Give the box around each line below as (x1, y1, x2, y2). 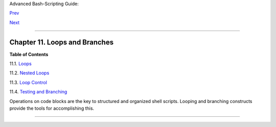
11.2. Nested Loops (9, 70, 50, 76)
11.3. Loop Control (9, 79, 47, 85)
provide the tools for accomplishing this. (9, 105, 95, 112)
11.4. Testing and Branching (9, 89, 67, 95)
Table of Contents (9, 51, 49, 57)
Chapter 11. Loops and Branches (9, 38, 114, 46)
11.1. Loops (9, 61, 32, 67)
